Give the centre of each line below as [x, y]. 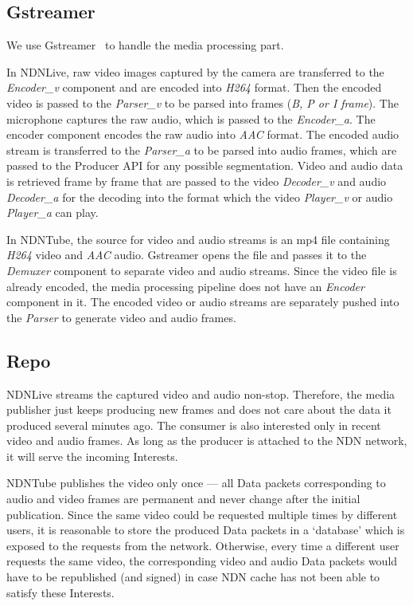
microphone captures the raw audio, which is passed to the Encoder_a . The [191, 118]
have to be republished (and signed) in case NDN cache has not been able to [193, 577]
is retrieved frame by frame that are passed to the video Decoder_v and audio [197, 181]
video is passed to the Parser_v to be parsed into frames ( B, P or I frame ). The [203, 102]
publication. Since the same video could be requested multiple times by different [202, 514]
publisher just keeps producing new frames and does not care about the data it [199, 409]
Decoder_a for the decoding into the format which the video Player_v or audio [200, 197]
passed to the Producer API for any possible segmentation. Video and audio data [205, 165]
